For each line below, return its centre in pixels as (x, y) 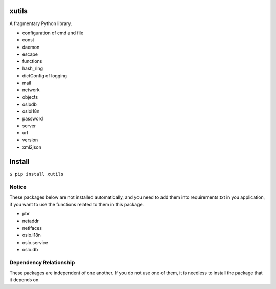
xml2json (32, 147)
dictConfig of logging (45, 76)
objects (30, 97)
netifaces (32, 228)
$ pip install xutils (37, 174)
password (33, 118)
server (29, 126)
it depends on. (25, 280)
